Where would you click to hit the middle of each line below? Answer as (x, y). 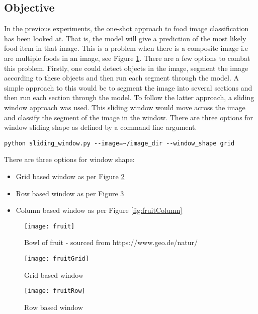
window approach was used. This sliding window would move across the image (125, 107)
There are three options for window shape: (69, 159)
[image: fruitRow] (55, 291)
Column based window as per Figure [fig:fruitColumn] (99, 210)
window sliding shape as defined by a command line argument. (101, 127)
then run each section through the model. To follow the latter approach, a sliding (129, 97)
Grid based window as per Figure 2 (70, 176)
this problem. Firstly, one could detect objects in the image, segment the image (126, 68)
